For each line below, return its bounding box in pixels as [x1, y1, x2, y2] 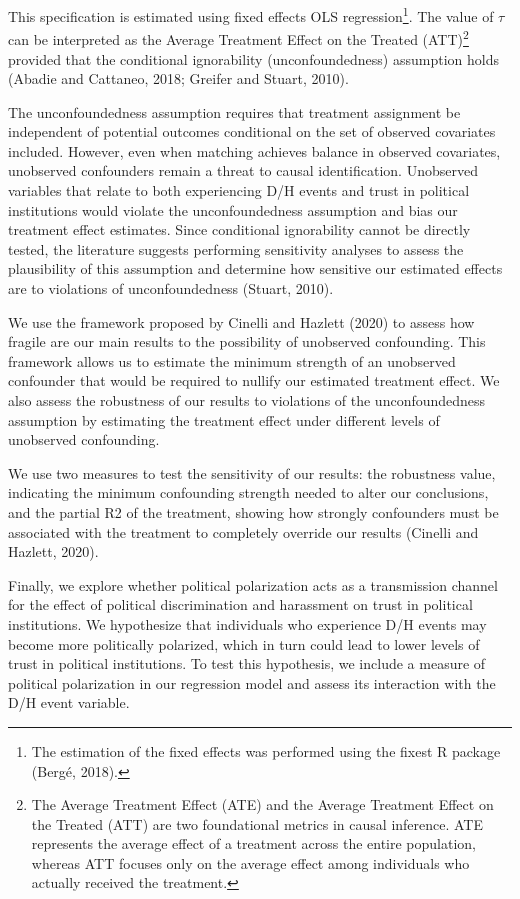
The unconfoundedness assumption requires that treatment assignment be [8, 101, 461, 122]
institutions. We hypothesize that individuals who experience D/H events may [8, 613, 487, 634]
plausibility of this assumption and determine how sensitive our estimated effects [8, 258, 503, 279]
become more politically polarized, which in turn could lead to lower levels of [8, 633, 480, 654]
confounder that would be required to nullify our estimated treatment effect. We [8, 370, 500, 391]
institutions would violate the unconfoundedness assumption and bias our [8, 199, 458, 220]
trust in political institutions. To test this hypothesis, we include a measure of [8, 653, 486, 674]
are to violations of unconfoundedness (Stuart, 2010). [8, 278, 334, 299]
